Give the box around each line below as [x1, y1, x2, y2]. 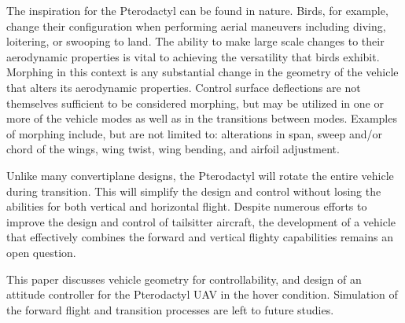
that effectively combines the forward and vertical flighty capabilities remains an [6, 229, 393, 245]
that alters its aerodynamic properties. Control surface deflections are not [6, 79, 361, 95]
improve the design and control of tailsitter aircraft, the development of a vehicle [6, 213, 396, 229]
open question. [6, 244, 76, 260]
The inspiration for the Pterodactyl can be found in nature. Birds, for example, [6, 2, 388, 18]
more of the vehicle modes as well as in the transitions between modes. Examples [6, 110, 397, 127]
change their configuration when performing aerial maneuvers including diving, [6, 17, 386, 34]
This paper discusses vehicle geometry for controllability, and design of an [6, 270, 362, 287]
